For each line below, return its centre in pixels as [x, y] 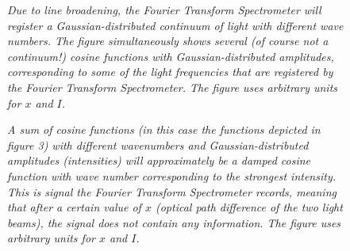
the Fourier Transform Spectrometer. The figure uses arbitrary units [173, 87]
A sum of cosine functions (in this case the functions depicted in [164, 129]
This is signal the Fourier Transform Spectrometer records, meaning [172, 191]
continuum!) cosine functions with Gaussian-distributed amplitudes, [171, 56]
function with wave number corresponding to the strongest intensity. [171, 175]
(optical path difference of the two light [249, 207]
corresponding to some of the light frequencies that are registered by [170, 72]
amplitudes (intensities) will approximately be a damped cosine [159, 160]
